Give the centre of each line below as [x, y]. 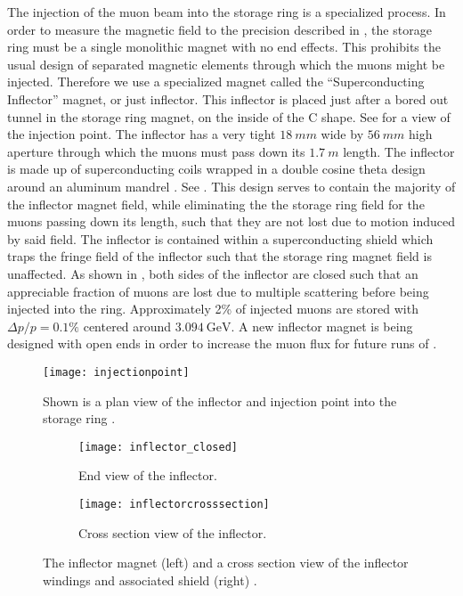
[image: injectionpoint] [116, 372]
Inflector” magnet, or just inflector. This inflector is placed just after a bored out [228, 98]
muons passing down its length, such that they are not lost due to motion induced [231, 221]
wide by [342, 134]
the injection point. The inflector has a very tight [142, 134]
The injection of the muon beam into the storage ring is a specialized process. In [227, 12]
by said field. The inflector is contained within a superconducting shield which [220, 238]
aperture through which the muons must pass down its [156, 151]
